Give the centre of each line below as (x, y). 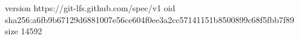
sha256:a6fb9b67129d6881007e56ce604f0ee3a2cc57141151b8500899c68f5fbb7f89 (150, 19)
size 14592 (24, 31)
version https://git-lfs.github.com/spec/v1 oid (90, 8)
